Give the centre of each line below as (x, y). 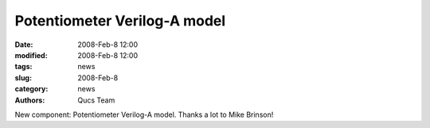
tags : (23, 67)
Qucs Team (96, 100)
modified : (31, 55)
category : (31, 89)
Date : (24, 45)
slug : (23, 78)
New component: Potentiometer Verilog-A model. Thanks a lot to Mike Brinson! (144, 114)
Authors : (30, 100)
